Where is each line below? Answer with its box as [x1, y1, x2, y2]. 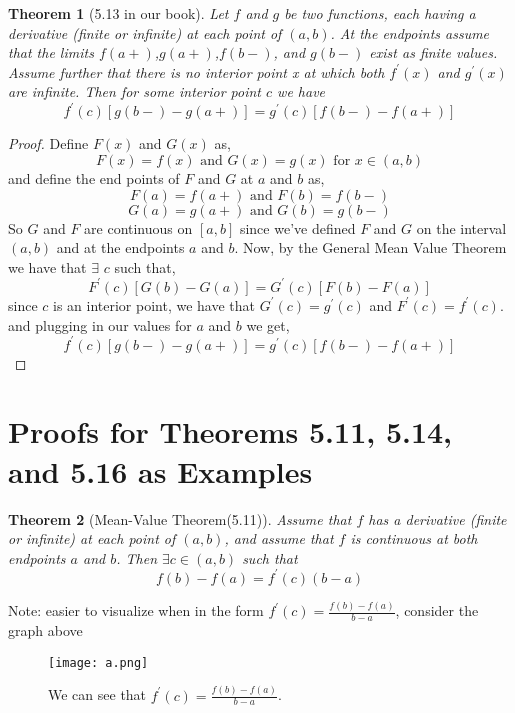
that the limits [8, 42, 94, 63]
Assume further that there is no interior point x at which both [8, 61, 385, 82]
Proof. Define [8, 133, 89, 154]
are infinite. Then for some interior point [8, 81, 261, 102]
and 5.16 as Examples [8, 450, 313, 491]
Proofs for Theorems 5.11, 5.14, [8, 411, 453, 452]
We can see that [48, 684, 147, 705]
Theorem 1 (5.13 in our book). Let [8, 3, 229, 23]
